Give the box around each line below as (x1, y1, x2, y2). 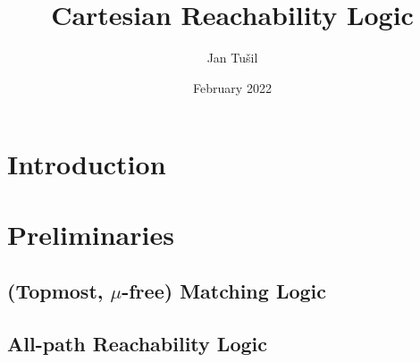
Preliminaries (7, 215, 174, 252)
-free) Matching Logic (122, 277, 327, 305)
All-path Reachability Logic (7, 330, 267, 358)
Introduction (7, 146, 166, 182)
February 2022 (193, 78, 272, 97)
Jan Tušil (206, 48, 258, 67)
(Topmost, (7, 277, 104, 305)
